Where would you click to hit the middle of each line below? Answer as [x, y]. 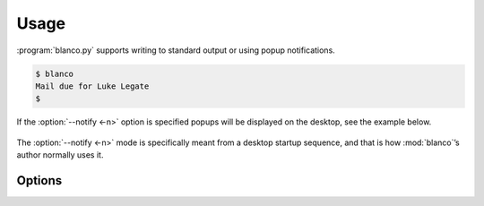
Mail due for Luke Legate [92, 86]
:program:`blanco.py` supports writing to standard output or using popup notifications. [176, 50]
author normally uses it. [60, 155]
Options [39, 180]
